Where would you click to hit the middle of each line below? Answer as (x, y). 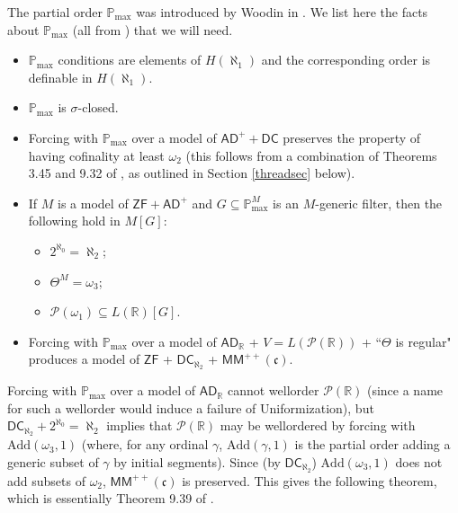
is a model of (93, 203)
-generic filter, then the (379, 203)
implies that (139, 425)
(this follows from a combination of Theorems (311, 155)
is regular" (423, 341)
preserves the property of (352, 137)
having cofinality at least (96, 155)
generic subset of (53, 461)
